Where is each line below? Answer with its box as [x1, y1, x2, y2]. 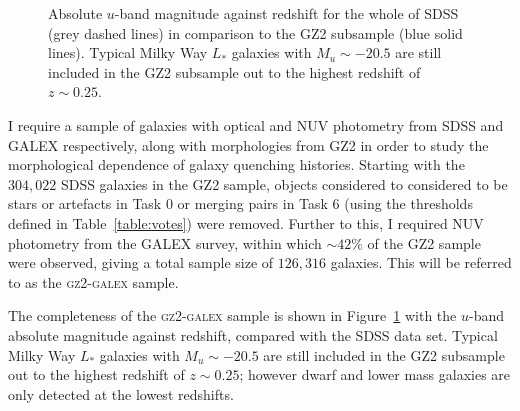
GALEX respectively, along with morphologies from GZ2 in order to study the [8, 134, 489, 155]
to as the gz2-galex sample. [8, 271, 179, 292]
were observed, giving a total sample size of [8, 252, 274, 273]
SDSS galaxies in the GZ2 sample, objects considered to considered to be [60, 173, 508, 194]
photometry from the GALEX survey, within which [8, 232, 322, 253]
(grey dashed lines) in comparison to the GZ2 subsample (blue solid [48, 22, 463, 43]
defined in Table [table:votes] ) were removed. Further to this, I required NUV [8, 212, 484, 233]
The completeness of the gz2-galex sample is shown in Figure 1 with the [8, 305, 457, 326]
